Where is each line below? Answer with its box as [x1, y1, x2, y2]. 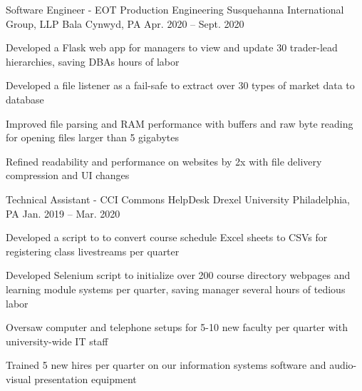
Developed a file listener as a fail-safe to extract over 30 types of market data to [6, 78, 355, 93]
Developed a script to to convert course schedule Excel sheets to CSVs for [6, 230, 328, 245]
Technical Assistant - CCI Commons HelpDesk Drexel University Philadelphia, [6, 191, 350, 206]
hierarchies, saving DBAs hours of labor [6, 54, 180, 68]
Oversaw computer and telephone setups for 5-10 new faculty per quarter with [6, 320, 348, 335]
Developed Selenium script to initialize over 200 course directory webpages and [6, 268, 351, 283]
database [6, 91, 44, 106]
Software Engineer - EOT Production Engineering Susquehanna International [6, 2, 344, 16]
